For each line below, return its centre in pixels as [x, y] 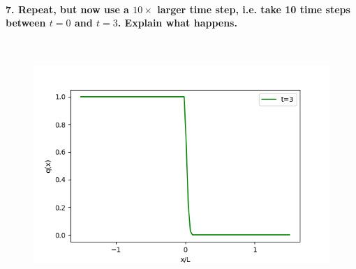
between [26, 23]
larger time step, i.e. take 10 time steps [254, 9]
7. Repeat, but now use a [67, 9]
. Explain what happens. [177, 23]
